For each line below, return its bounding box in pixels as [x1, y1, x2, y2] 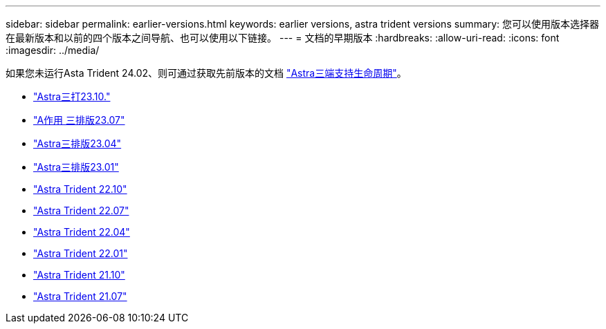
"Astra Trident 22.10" [33, 183, 127, 195]
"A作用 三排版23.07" [33, 114, 125, 126]
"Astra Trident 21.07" [33, 290, 127, 302]
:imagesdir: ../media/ [6, 44, 100, 56]
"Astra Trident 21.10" [33, 269, 125, 281]
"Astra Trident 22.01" [33, 247, 128, 259]
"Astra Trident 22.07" [33, 205, 129, 216]
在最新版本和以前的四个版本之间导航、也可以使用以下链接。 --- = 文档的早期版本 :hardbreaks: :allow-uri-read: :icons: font [6, 32, 560, 44]
